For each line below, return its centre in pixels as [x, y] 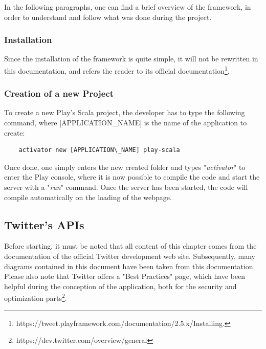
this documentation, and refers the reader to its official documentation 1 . [117, 70]
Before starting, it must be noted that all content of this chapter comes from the [130, 246]
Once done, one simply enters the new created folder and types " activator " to [125, 167]
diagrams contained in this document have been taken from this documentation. [130, 266]
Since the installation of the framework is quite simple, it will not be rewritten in [131, 59]
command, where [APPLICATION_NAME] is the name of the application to [126, 123]
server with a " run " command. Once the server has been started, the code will [126, 187]
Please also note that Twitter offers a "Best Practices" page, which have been [125, 276]
